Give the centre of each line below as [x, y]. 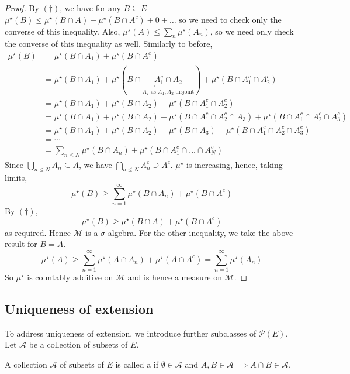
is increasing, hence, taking [235, 164]
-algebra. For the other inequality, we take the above [199, 232]
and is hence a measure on [175, 277]
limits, [16, 178]
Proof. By [22, 8]
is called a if [137, 364]
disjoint [185, 92]
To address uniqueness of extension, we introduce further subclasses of [131, 333]
